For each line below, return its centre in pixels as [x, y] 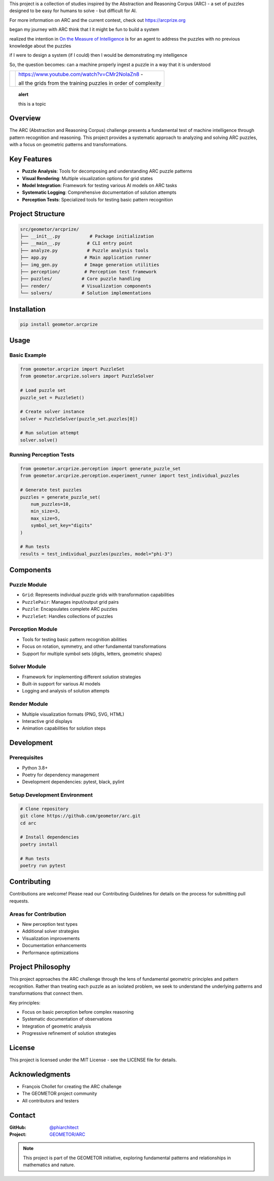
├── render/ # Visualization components [86, 286]
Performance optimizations [50, 952]
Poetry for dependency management [61, 775]
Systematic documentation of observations [67, 1019]
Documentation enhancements [54, 946]
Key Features [31, 159]
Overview [25, 118]
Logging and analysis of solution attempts [66, 691]
